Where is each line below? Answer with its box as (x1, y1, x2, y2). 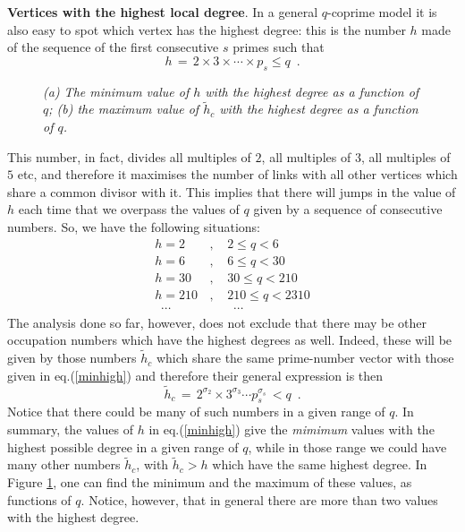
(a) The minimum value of (43, 82, 190, 100)
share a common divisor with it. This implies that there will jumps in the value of (7, 182, 456, 201)
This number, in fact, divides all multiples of (7, 147, 251, 166)
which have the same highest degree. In (212, 455, 427, 474)
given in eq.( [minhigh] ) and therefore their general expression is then (7, 365, 384, 384)
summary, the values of (7, 419, 133, 438)
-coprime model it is (326, 3, 437, 21)
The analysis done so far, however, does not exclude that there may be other (7, 313, 427, 331)
